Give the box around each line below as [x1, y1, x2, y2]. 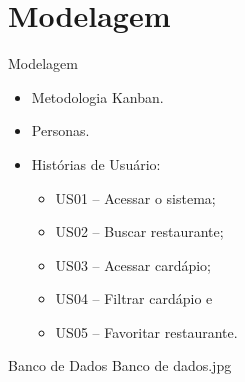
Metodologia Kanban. [31, 86, 164, 107]
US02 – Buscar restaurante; [55, 221, 224, 242]
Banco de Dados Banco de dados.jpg [8, 355, 232, 376]
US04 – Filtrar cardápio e [55, 288, 213, 309]
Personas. [31, 120, 90, 141]
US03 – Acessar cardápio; [55, 254, 211, 275]
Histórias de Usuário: [31, 153, 161, 174]
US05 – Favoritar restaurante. [55, 321, 238, 342]
